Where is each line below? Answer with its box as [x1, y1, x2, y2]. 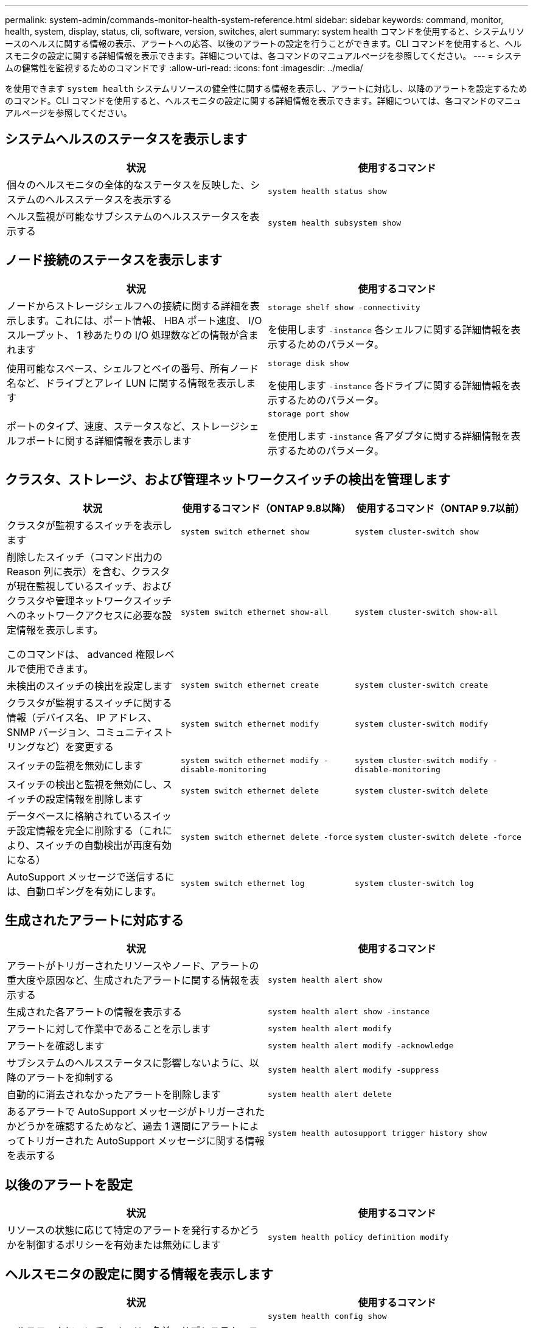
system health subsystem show [268, 218, 402, 228]
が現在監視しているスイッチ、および [7, 579, 172, 592]
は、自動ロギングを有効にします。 [7, 885, 162, 897]
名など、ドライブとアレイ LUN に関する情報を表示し [7, 377, 246, 390]
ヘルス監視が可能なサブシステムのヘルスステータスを [7, 210, 250, 223]
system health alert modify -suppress [268, 1065, 439, 1074]
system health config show [268, 1312, 387, 1321]
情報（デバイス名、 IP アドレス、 [7, 711, 158, 724]
